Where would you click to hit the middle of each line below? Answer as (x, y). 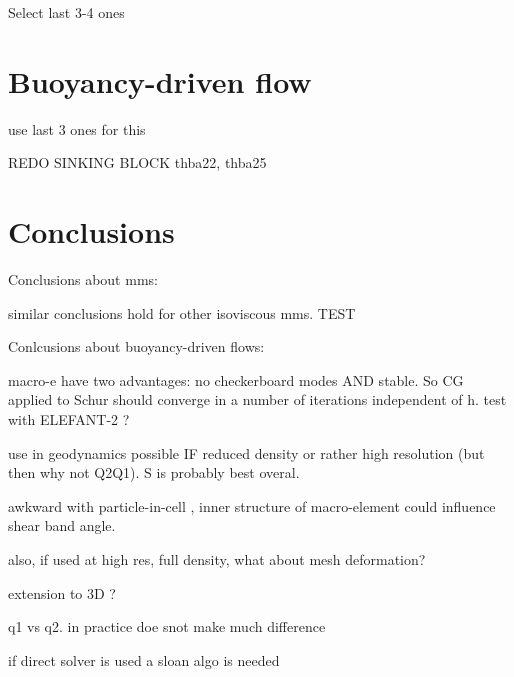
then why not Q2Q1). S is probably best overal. (154, 472)
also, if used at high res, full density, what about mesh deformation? (217, 558)
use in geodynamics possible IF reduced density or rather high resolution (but (246, 452)
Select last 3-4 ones (66, 12)
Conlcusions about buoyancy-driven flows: (136, 346)
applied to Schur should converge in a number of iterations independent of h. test (257, 399)
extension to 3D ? (62, 592)
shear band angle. (62, 525)
